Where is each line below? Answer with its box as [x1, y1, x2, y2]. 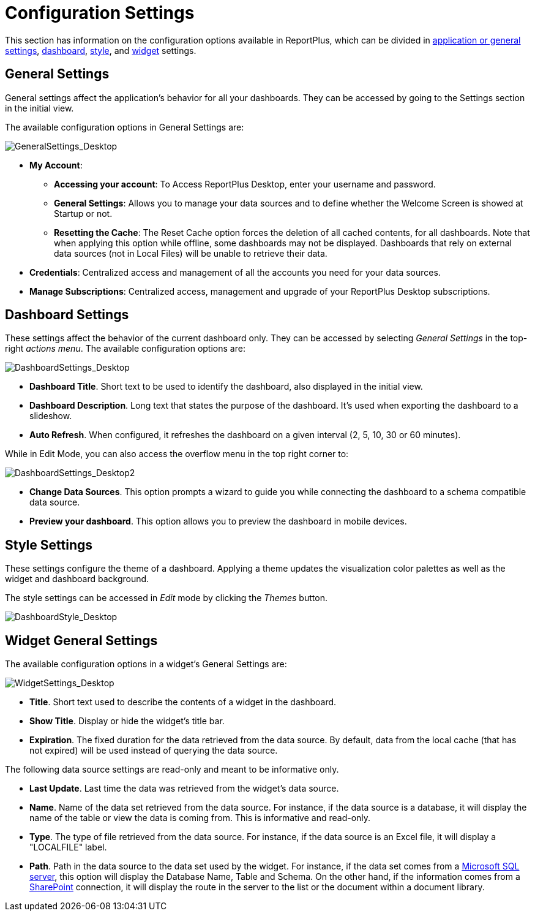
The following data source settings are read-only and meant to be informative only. [5, 764, 339, 775]
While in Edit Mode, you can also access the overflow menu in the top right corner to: [5, 449, 349, 460]
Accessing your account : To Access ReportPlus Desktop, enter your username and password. [54, 178, 436, 189]
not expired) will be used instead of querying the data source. [29, 745, 278, 756]
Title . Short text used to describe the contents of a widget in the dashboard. [29, 697, 337, 708]
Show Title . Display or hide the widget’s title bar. [29, 716, 225, 727]
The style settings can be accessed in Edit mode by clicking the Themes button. [5, 592, 327, 604]
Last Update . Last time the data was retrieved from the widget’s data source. [29, 783, 339, 794]
